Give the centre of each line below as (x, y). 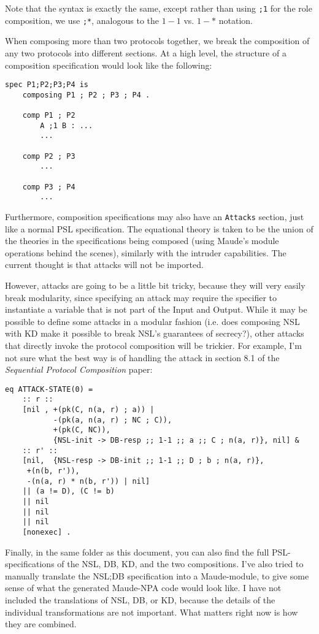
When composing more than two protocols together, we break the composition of (157, 41)
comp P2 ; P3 (49, 156)
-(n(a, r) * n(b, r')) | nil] (88, 481)
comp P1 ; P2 (49, 116)
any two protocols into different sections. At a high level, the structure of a (146, 52)
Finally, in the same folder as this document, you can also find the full (137, 552)
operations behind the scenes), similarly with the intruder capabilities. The (146, 252)
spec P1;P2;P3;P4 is (47, 85)
